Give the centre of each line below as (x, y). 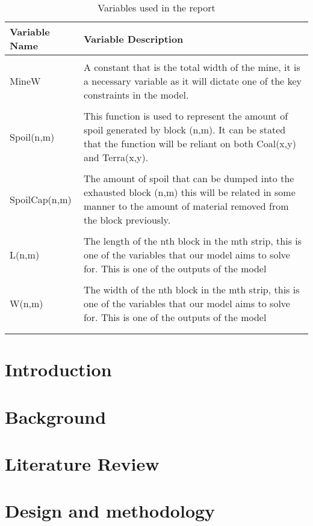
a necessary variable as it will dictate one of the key (193, 81)
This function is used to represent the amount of (186, 116)
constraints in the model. (136, 95)
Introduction (58, 369)
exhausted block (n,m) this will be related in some (189, 192)
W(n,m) (26, 303)
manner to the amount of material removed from (186, 206)
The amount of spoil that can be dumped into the (189, 178)
